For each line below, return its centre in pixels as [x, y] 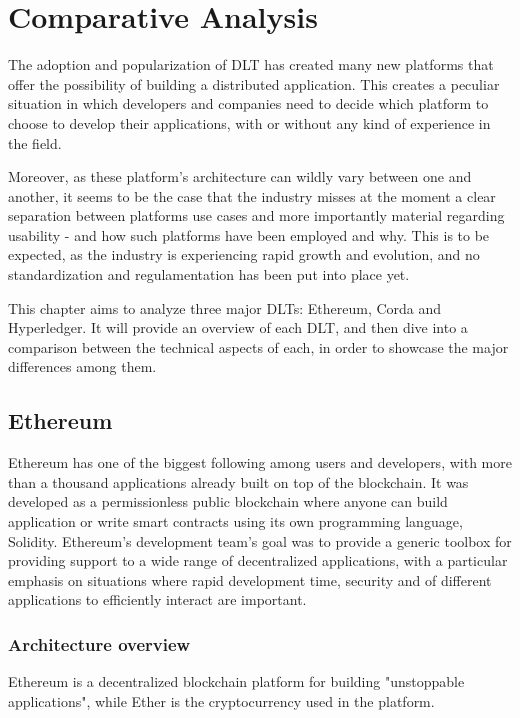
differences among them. [82, 366]
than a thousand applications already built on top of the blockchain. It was [238, 481]
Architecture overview [99, 643]
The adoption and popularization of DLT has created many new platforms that [251, 64]
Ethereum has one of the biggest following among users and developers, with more [260, 462]
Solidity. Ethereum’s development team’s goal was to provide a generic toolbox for [260, 540]
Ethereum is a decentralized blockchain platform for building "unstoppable [236, 681]
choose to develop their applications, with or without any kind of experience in [249, 122]
